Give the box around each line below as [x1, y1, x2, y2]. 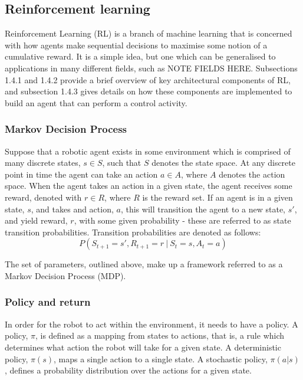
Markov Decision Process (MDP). [5, 269, 126, 281]
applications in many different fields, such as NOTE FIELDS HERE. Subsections [5, 61, 298, 74]
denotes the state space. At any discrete [151, 156, 295, 169]
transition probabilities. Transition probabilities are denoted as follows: [5, 225, 261, 238]
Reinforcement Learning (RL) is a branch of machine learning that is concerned [5, 27, 292, 40]
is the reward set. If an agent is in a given [142, 191, 293, 203]
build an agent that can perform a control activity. [5, 96, 187, 109]
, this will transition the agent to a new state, [120, 202, 286, 215]
